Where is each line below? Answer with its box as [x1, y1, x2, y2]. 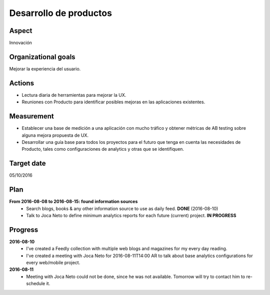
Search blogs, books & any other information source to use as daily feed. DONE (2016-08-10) [26, 205, 218, 212]
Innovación [9, 40, 32, 46]
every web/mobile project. [26, 260, 80, 266]
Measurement [9, 112, 54, 121]
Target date [9, 159, 46, 168]
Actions [9, 79, 34, 87]
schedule [26, 281, 45, 287]
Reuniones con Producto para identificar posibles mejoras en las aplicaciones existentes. [21, 99, 205, 105]
